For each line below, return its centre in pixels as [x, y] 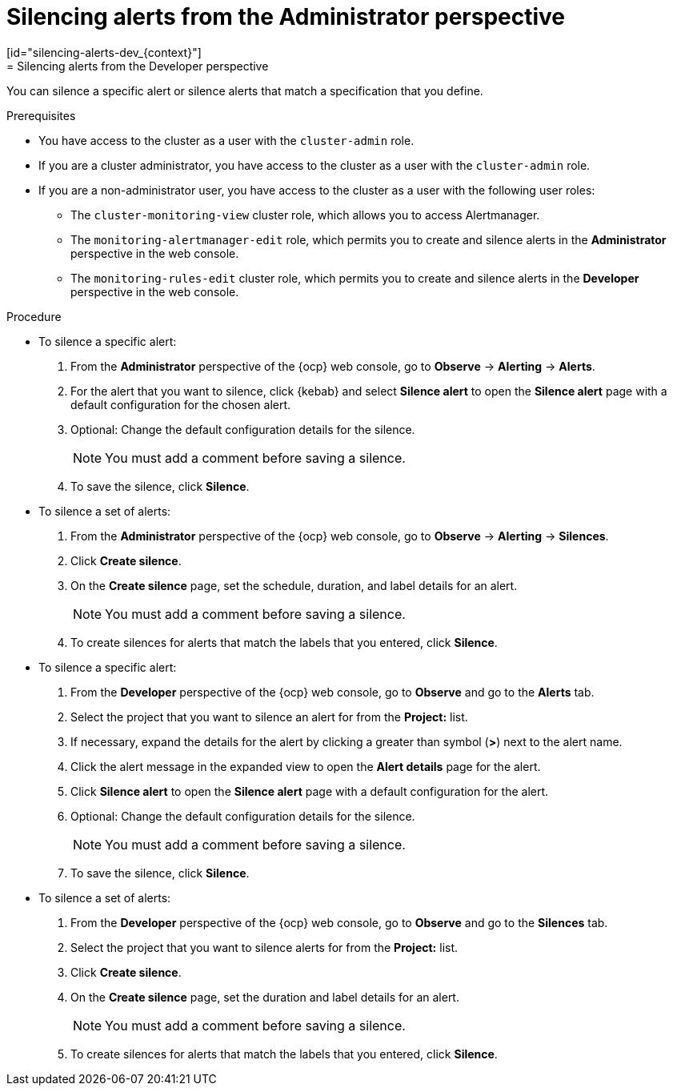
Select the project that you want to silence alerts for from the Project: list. [264, 947]
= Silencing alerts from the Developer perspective [138, 66]
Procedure [34, 316]
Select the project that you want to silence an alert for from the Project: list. [269, 717]
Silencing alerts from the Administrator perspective [286, 17]
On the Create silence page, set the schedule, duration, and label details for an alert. [294, 585]
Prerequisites [41, 115]
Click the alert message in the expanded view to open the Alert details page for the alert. [306, 766]
